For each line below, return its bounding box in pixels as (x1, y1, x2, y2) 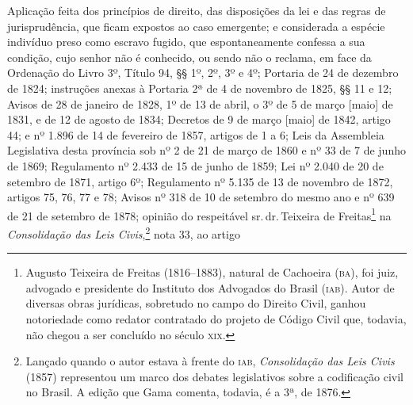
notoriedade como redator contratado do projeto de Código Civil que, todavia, (25, 311, 407, 327)
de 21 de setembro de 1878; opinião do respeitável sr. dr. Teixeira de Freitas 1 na (7, 204, 392, 224)
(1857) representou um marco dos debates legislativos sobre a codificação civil (25, 368, 403, 384)
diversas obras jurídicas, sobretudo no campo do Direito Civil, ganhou (25, 295, 366, 311)
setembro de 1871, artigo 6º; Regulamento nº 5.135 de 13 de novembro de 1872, (7, 173, 393, 189)
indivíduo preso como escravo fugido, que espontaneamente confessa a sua (7, 33, 365, 50)
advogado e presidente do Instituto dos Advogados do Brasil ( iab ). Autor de (25, 279, 395, 296)
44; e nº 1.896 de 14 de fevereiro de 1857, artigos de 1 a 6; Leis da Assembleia (7, 126, 384, 143)
